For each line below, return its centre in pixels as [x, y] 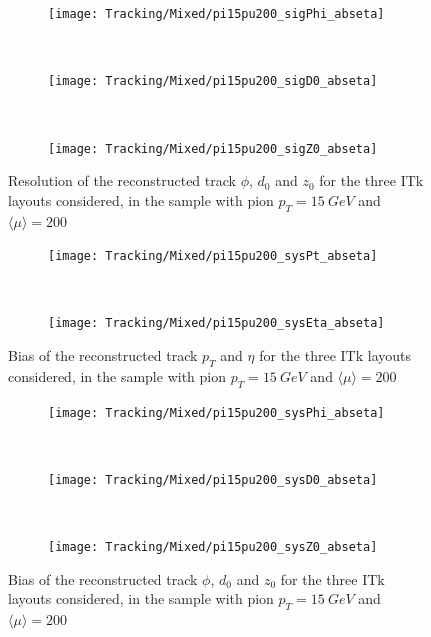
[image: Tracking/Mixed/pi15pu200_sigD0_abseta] [213, 81]
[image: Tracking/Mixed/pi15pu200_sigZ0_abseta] [213, 148]
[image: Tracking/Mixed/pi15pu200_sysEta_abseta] [216, 323]
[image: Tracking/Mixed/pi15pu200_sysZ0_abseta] [213, 547]
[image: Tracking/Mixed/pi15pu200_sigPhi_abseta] [216, 14]
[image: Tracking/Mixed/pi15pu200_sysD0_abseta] [213, 479]
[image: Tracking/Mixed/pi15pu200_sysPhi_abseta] [216, 412]
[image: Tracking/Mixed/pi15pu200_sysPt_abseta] [213, 256]
